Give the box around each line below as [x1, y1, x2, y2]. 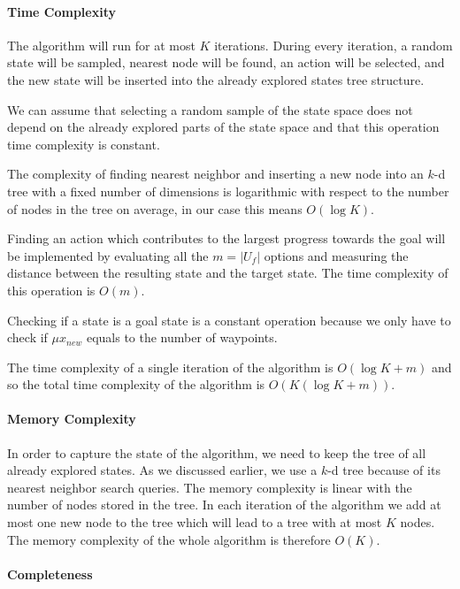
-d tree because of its [327, 461, 441, 479]
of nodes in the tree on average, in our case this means [7, 199, 303, 218]
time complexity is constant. [7, 134, 160, 153]
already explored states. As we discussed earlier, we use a [7, 461, 318, 479]
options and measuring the [264, 246, 409, 264]
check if [7, 328, 48, 347]
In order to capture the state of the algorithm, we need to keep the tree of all [7, 443, 426, 462]
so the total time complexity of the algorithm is [7, 375, 265, 394]
